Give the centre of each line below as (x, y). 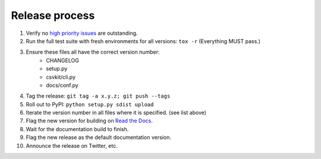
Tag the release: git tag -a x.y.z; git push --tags (98, 96)
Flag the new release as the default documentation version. (99, 137)
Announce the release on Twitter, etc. (72, 145)
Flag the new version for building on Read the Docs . (89, 121)
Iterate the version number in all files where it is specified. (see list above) (116, 113)
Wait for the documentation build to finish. (77, 129)
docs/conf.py (62, 85)
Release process (53, 15)
